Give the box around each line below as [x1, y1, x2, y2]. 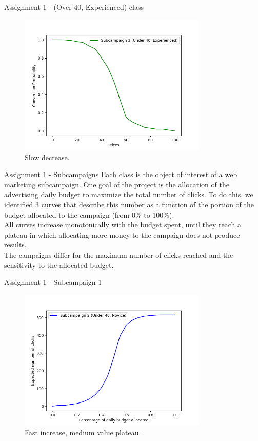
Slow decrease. [25, 151, 70, 162]
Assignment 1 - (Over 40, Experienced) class [4, 2, 144, 12]
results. [4, 239, 27, 250]
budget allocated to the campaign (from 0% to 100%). [4, 209, 174, 220]
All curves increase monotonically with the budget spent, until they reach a [4, 219, 241, 230]
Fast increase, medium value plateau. [25, 427, 141, 437]
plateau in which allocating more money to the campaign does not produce [4, 229, 240, 240]
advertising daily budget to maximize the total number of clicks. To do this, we [4, 189, 253, 200]
